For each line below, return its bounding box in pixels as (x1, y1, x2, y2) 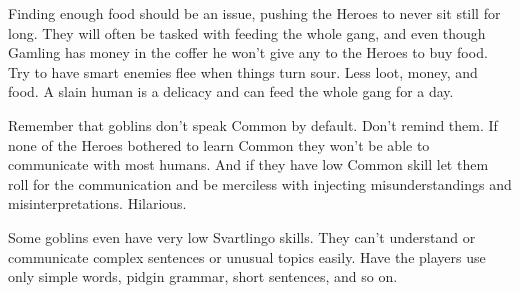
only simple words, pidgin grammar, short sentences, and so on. (8, 266, 398, 287)
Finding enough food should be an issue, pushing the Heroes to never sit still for (8, 3, 501, 23)
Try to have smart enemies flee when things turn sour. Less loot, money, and (8, 61, 478, 82)
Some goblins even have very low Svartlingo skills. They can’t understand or (8, 226, 476, 247)
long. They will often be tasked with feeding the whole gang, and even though (8, 22, 486, 43)
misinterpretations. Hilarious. (8, 193, 187, 214)
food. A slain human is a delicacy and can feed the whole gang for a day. (8, 81, 454, 102)
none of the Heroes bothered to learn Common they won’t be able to (8, 134, 430, 155)
